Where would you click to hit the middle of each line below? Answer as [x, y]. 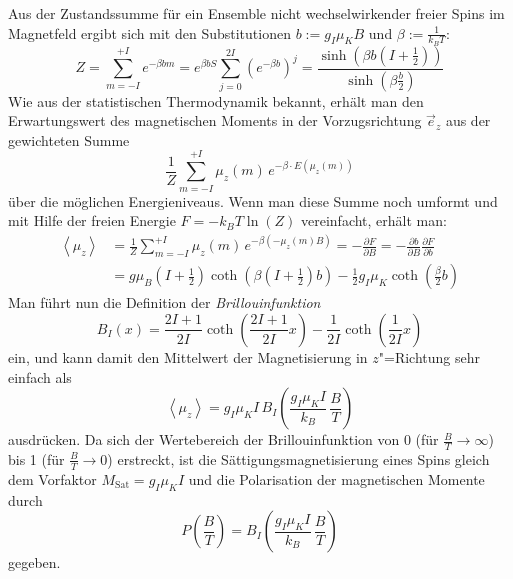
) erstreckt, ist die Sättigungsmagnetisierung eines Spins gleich [298, 458]
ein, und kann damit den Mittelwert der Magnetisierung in [188, 356]
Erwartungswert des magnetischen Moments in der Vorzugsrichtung [215, 120]
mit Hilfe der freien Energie [92, 220]
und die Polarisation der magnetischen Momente [336, 478]
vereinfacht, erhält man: [374, 220]
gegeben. [34, 562]
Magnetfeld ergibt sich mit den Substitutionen [149, 32]
